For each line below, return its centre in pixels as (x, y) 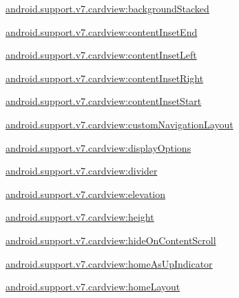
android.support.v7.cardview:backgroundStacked (107, 8)
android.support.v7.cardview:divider (82, 171)
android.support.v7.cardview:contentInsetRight (105, 78)
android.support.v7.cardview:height (80, 217)
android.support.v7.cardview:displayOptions (98, 147)
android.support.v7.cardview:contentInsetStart (104, 101)
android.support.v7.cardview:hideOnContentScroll (111, 240)
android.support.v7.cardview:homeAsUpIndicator (109, 263)
